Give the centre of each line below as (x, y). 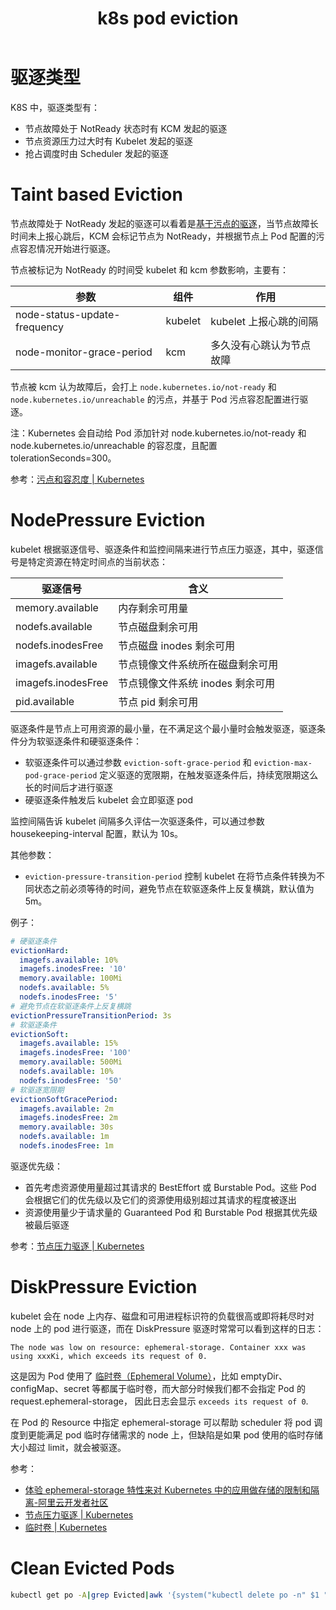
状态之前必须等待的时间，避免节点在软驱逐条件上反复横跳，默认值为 (174, 888)
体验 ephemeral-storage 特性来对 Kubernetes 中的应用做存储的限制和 (168, 1489)
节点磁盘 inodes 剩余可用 (177, 645)
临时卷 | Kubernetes (66, 1527)
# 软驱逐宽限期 (37, 1090)
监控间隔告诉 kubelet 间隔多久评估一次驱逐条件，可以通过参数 (137, 821)
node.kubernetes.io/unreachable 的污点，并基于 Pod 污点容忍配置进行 (155, 399)
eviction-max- (283, 763)
